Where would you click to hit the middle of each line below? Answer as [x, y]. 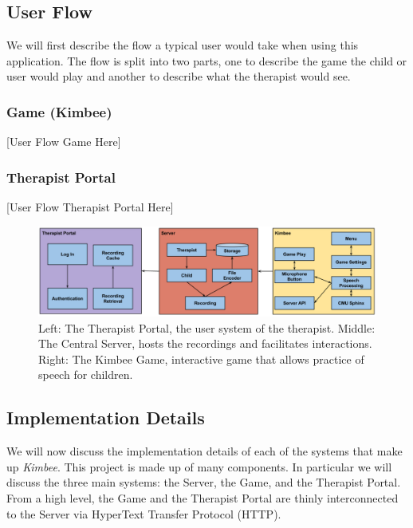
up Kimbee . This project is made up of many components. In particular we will [199, 466]
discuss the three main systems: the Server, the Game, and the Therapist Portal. [204, 482]
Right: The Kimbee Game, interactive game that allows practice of [201, 359]
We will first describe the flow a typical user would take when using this [183, 45]
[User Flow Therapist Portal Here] [90, 207]
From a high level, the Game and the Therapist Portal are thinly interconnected [203, 498]
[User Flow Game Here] [64, 142]
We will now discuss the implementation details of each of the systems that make [205, 451]
